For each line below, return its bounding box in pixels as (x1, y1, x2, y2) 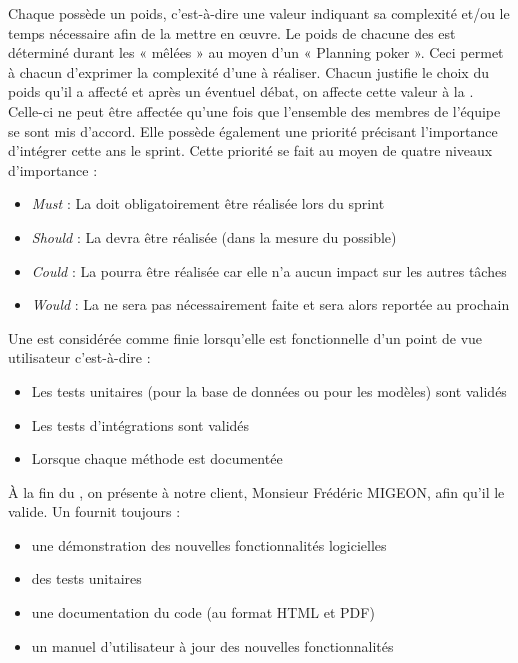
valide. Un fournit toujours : (8, 501, 181, 522)
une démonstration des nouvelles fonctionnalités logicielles (31, 534, 387, 555)
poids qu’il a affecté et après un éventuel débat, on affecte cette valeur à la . (8, 81, 474, 102)
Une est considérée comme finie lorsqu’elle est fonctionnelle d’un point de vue (8, 327, 483, 348)
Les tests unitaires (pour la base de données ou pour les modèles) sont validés (31, 380, 507, 401)
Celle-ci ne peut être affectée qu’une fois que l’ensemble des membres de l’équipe (8, 100, 501, 121)
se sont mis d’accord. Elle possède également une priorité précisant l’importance (8, 120, 498, 141)
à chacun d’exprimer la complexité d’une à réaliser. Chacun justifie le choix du (8, 61, 489, 82)
